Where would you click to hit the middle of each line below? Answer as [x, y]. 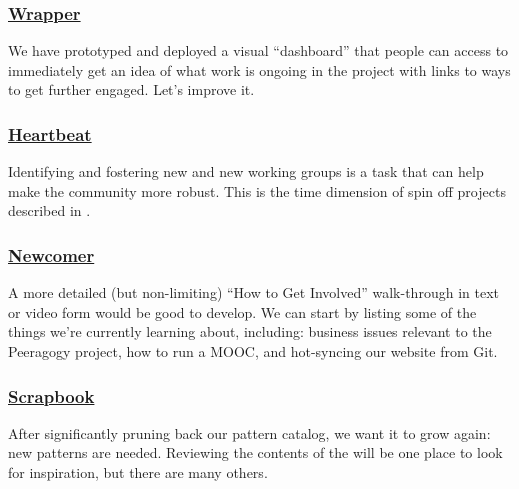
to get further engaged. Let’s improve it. [131, 89]
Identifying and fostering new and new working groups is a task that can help [246, 171]
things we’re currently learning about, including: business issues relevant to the [250, 331]
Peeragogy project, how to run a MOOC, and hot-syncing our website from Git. [253, 351]
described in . [49, 210]
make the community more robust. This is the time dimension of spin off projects [257, 190]
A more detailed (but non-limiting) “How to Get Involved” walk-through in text [253, 292]
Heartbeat [50, 133]
